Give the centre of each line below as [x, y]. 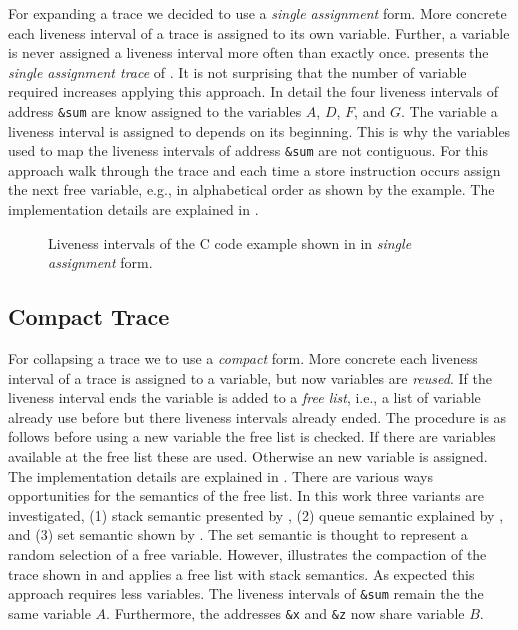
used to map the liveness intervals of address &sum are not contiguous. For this [248, 150]
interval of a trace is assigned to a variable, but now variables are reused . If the [250, 377]
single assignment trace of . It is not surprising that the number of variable [237, 71]
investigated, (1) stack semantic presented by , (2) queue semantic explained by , [256, 514]
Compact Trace [89, 316]
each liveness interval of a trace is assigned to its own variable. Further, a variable [259, 32]
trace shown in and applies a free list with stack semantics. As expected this [241, 573]
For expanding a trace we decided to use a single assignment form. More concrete [257, 13]
